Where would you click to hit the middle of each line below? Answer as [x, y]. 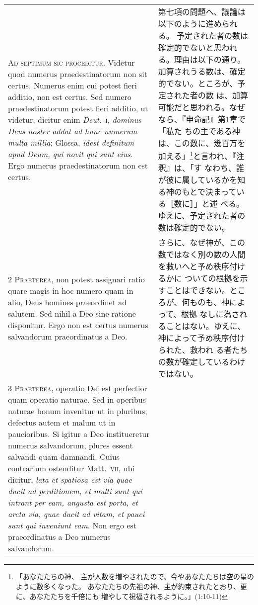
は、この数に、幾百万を [202, 143]
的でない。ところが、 [198, 83]
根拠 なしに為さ [210, 314]
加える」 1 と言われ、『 [197, 155]
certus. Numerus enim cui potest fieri [72, 85]
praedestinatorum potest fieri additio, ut [78, 108]
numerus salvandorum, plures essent [70, 445]
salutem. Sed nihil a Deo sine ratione [72, 314]
